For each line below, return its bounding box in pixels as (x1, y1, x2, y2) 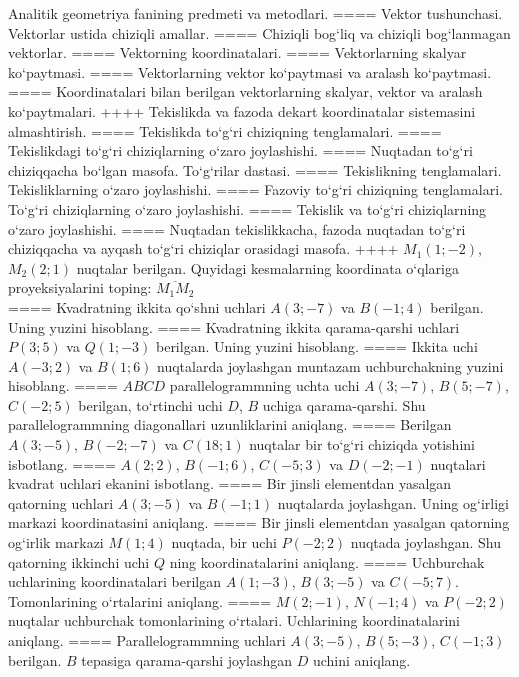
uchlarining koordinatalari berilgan (8, 571, 221, 592)
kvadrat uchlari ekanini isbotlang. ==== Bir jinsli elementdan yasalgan (8, 473, 452, 494)
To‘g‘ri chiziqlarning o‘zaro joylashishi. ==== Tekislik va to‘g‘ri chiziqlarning (8, 198, 487, 219)
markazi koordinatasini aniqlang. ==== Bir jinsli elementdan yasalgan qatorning (8, 512, 510, 533)
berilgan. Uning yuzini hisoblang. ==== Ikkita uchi (155, 336, 478, 357)
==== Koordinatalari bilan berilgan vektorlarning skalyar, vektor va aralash (8, 81, 483, 102)
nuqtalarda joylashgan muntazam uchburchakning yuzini (157, 355, 504, 376)
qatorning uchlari (8, 492, 114, 513)
